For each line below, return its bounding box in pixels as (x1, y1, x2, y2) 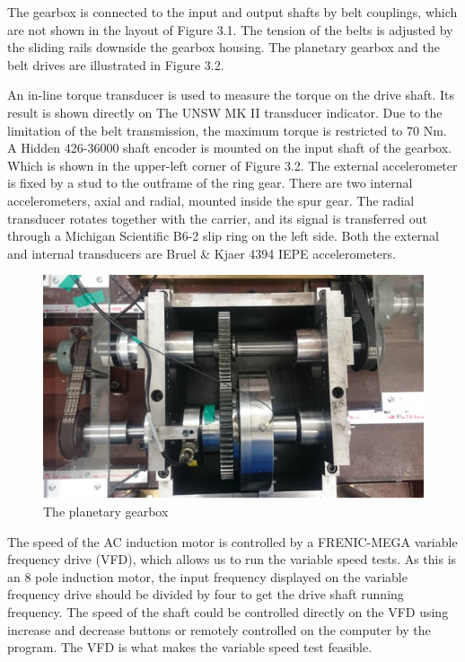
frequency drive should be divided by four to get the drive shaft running (7, 585, 404, 604)
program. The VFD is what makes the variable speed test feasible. (7, 638, 373, 657)
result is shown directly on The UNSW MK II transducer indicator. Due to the (7, 102, 443, 121)
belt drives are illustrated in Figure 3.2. (7, 55, 224, 74)
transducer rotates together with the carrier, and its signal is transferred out (7, 208, 427, 227)
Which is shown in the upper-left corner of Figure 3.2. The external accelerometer (7, 155, 458, 174)
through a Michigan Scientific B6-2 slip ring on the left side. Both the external (7, 226, 439, 245)
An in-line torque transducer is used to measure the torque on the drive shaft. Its (7, 85, 455, 104)
